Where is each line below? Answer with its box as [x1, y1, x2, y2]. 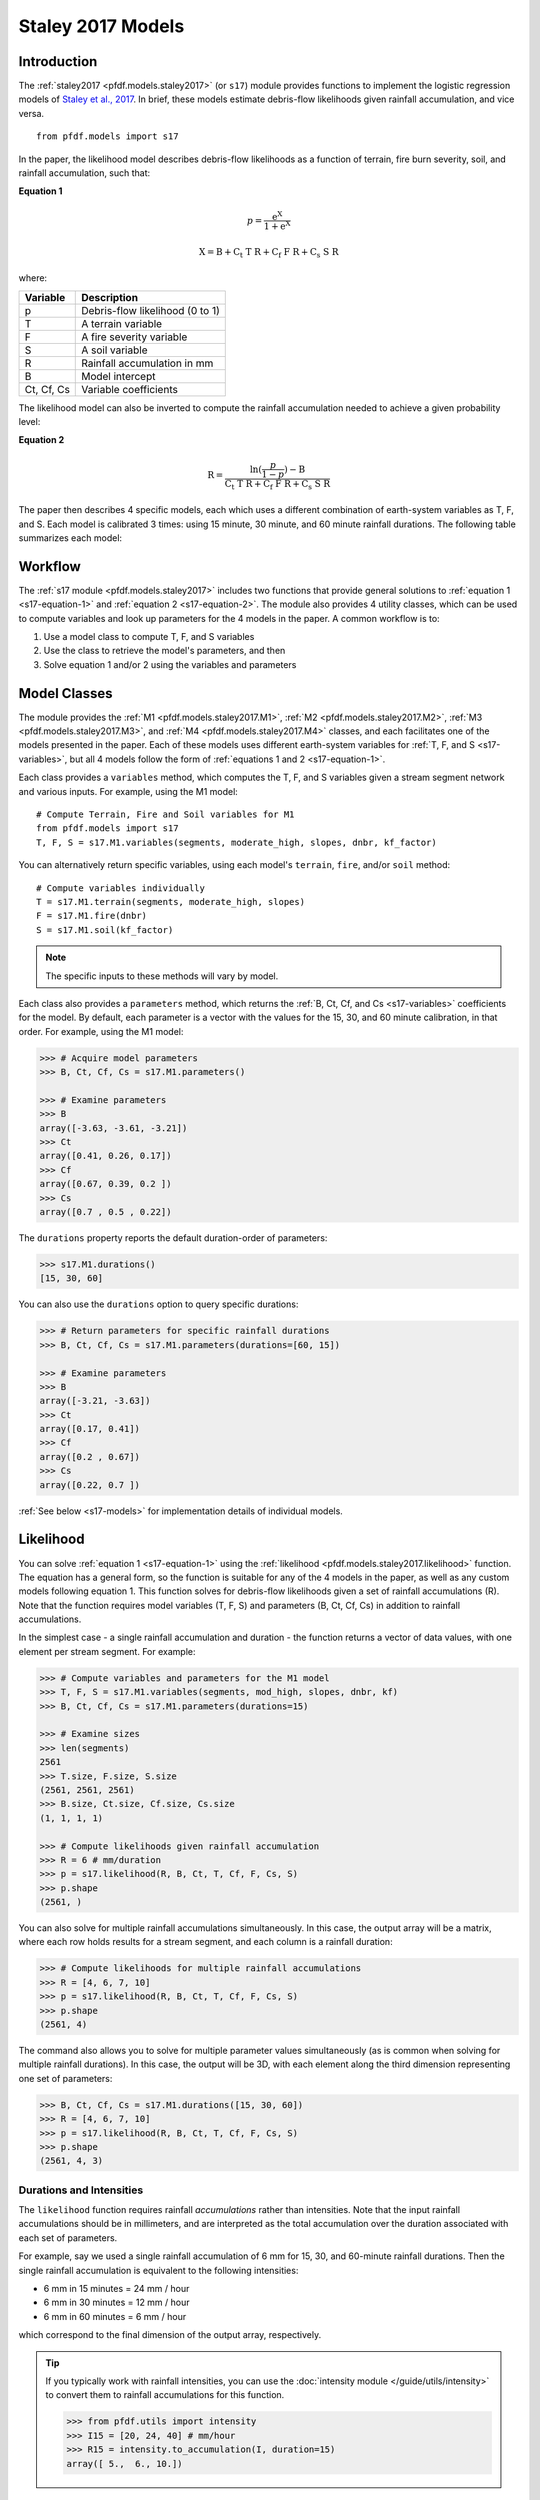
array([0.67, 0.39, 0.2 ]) [39, 1178, 172, 1190]
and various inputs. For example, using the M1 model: [18, 785, 239, 797]
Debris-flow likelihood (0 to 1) [81, 303, 220, 317]
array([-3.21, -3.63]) [39, 1395, 151, 1407]
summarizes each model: [18, 531, 123, 544]
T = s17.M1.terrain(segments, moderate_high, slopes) [36, 896, 305, 907]
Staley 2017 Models [18, 15, 185, 37]
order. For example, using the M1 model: [18, 1025, 184, 1037]
